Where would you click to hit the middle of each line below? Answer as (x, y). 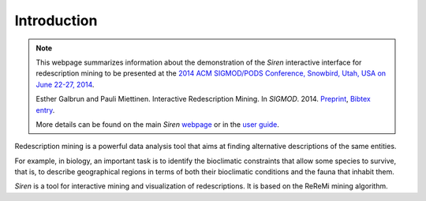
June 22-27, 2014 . (65, 84)
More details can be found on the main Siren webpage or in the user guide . (158, 124)
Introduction (56, 20)
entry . (45, 110)
